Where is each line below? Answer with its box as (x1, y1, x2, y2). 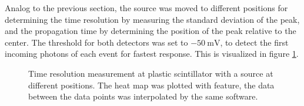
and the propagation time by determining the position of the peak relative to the (5, 25, 296, 37)
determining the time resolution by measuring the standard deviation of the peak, (5, 13, 300, 25)
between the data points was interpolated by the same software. (28, 90, 258, 102)
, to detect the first (220, 36, 289, 48)
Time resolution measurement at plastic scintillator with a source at (28, 67, 273, 79)
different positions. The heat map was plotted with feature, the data (28, 78, 275, 91)
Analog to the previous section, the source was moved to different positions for (5, 2, 288, 13)
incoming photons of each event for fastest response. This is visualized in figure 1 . (5, 47, 299, 60)
